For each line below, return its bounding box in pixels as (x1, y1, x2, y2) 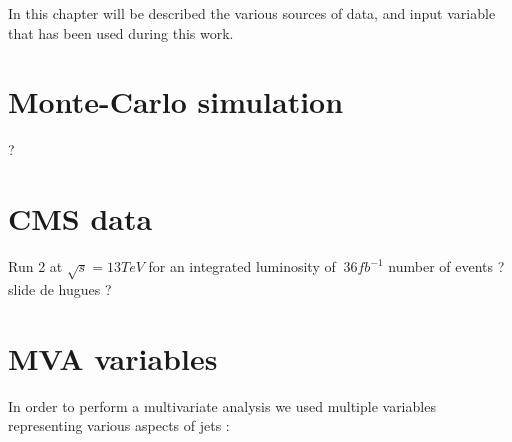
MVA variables (8, 337, 218, 378)
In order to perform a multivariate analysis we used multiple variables (8, 395, 436, 416)
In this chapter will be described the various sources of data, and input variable (8, 3, 496, 23)
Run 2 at (8, 256, 63, 277)
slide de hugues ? (8, 278, 112, 299)
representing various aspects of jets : (8, 415, 230, 436)
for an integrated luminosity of (148, 256, 336, 277)
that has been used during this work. (8, 22, 234, 43)
